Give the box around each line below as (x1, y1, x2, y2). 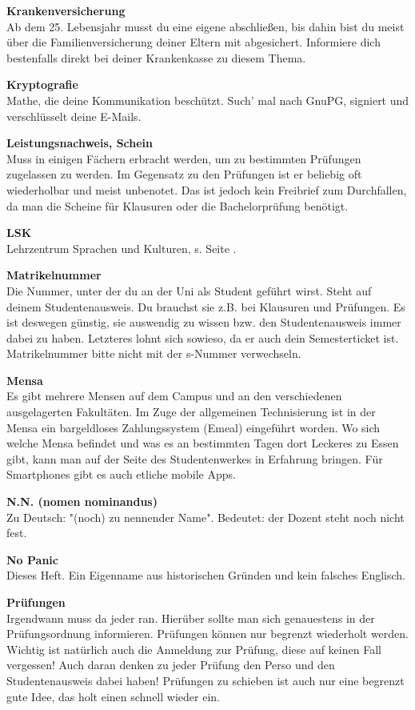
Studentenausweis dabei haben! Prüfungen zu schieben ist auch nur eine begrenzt (6, 672, 405, 688)
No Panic (6, 551, 58, 568)
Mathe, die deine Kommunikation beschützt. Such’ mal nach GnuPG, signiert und (6, 91, 409, 108)
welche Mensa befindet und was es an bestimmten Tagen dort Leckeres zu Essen (6, 435, 399, 451)
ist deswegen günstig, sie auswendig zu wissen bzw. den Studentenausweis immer (6, 314, 401, 331)
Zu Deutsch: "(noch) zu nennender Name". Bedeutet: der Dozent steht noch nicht (6, 508, 405, 525)
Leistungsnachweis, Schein (6, 134, 154, 151)
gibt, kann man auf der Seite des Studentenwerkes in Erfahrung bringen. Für (6, 450, 383, 467)
